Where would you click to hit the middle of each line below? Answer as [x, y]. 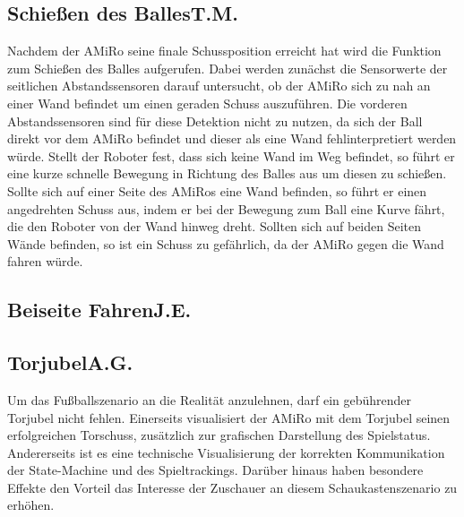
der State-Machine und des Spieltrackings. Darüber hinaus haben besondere [215, 470]
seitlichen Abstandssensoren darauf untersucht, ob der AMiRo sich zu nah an [219, 86]
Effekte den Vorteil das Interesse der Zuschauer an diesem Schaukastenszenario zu [232, 487]
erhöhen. [31, 505]
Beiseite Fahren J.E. [99, 310]
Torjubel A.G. [70, 362]
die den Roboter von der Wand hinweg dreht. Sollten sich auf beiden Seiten [215, 226]
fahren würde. [45, 261]
